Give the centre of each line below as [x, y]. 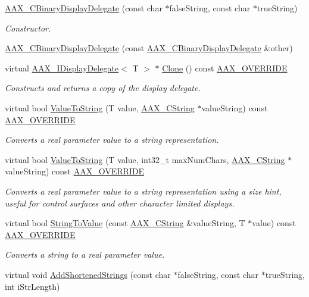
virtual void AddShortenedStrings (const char [88, 274]
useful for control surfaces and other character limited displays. [120, 203]
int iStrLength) [32, 286]
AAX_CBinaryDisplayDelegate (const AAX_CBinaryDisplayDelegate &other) [149, 48]
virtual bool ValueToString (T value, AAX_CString [100, 107]
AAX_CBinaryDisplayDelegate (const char [84, 8]
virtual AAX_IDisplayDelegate [62, 68]
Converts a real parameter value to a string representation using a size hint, [143, 191]
